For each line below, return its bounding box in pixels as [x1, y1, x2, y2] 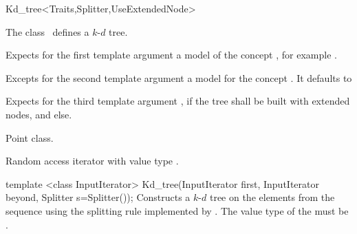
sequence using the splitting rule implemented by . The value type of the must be [6, 203, 349, 217]
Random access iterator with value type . [6, 153, 179, 168]
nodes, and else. [6, 107, 72, 121]
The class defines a [6, 24, 89, 39]
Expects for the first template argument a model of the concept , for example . [6, 47, 337, 62]
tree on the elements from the [209, 190, 335, 204]
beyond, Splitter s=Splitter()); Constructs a [6, 190, 191, 204]
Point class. [6, 130, 54, 145]
